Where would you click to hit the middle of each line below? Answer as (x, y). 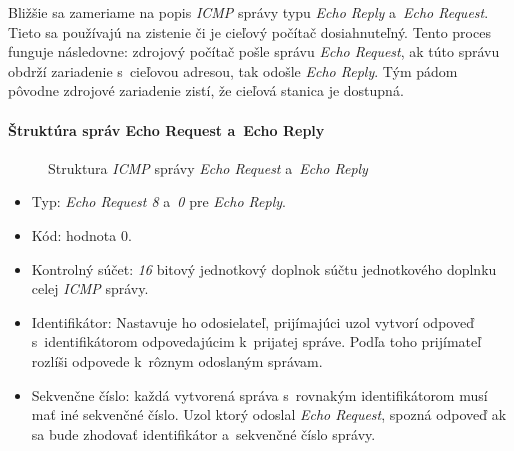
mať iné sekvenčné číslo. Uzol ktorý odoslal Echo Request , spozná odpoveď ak (269, 414)
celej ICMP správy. (90, 288)
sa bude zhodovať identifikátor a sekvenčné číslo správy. (203, 433)
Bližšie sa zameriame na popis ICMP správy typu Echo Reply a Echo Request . (248, 12)
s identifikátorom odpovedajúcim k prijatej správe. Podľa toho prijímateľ (256, 341)
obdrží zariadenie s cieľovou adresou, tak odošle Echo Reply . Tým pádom (233, 70)
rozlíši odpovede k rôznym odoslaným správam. (177, 360)
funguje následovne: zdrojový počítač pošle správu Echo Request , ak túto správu (254, 51)
